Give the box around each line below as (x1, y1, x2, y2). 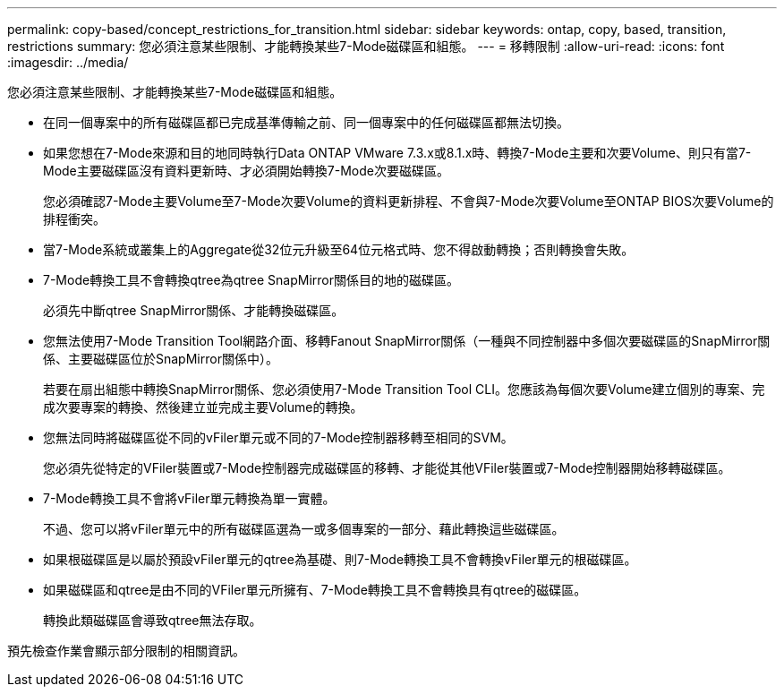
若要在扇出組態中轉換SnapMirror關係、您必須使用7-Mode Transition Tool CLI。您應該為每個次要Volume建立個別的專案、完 (43, 381, 765, 397)
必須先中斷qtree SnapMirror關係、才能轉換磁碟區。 (43, 303, 345, 318)
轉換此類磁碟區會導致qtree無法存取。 (43, 613, 262, 628)
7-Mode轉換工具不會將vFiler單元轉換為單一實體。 (43, 491, 336, 506)
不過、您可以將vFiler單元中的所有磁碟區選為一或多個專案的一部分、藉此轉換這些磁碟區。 (43, 521, 565, 536)
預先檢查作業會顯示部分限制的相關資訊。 (7, 643, 245, 658)
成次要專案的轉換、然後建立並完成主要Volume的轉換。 (43, 399, 363, 415)
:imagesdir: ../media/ (7, 55, 129, 70)
